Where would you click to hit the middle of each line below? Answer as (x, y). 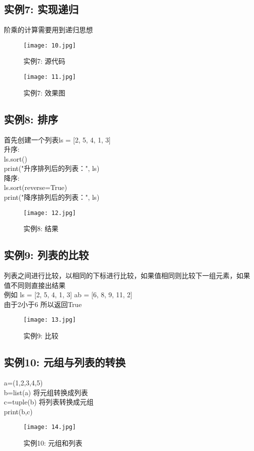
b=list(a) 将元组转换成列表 (46, 392)
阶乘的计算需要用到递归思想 (48, 30)
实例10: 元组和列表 (53, 442)
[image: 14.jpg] (50, 427)
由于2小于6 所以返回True (43, 304)
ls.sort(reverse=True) (36, 187)
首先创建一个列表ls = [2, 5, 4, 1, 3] (57, 139)
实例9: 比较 (41, 336)
